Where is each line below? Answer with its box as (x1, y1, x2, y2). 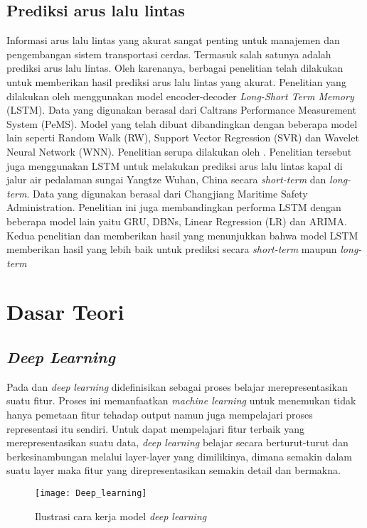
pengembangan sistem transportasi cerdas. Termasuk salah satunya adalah (6, 46, 331, 61)
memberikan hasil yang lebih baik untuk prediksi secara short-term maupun (6, 242, 337, 257)
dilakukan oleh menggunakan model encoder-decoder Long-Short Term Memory (6, 88, 354, 103)
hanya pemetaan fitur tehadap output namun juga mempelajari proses (6, 407, 313, 422)
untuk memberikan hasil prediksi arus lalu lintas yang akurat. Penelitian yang (6, 74, 346, 89)
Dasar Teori (6, 297, 124, 326)
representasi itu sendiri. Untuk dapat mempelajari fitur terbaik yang (6, 421, 304, 436)
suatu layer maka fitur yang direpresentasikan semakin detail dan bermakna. (6, 463, 341, 478)
